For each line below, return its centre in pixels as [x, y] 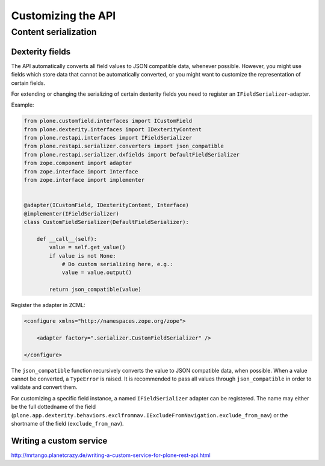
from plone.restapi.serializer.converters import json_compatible [124, 146]
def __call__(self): [67, 239]
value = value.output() [97, 273]
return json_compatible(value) [95, 290]
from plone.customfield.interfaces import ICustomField [108, 121]
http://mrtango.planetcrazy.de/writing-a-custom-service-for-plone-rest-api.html [111, 455]
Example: [23, 105]
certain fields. [28, 83]
